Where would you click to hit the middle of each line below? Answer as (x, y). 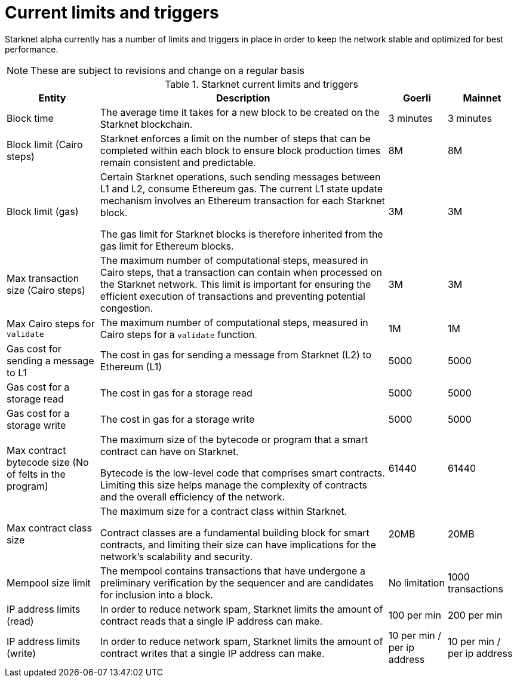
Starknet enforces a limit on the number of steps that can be (235, 138)
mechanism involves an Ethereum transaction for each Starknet (242, 200)
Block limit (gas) (43, 211)
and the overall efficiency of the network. (193, 497)
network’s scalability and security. (176, 556)
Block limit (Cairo (45, 144)
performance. (32, 49)
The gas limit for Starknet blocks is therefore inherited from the (241, 234)
